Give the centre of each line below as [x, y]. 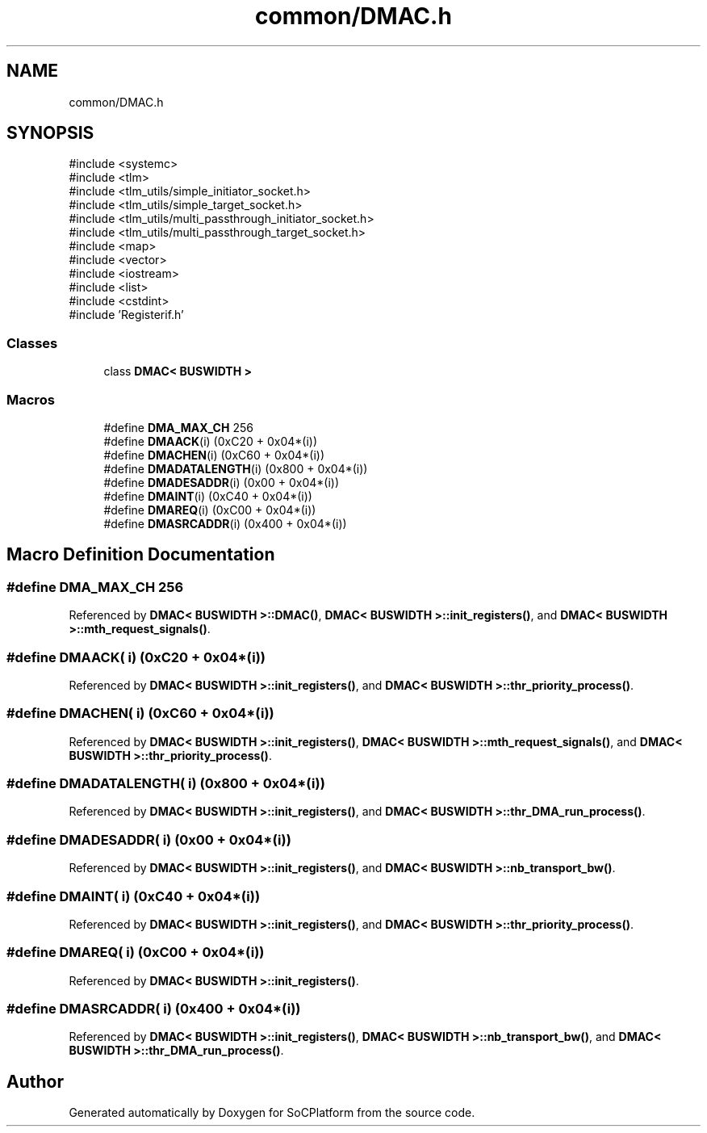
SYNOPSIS [50, 133]
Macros [31, 399]
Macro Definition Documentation [141, 555]
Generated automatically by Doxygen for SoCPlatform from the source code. [272, 1113]
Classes [32, 343]
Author [35, 1081]
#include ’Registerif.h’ [126, 315]
